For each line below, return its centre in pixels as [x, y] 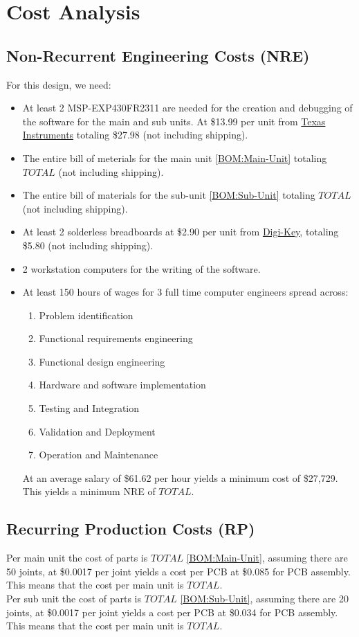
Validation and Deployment [97, 431]
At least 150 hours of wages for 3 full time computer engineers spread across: [185, 292]
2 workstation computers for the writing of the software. [141, 268]
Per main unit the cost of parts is [77, 558]
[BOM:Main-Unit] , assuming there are [267, 558]
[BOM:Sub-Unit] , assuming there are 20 [264, 599]
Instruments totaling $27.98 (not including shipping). [135, 135]
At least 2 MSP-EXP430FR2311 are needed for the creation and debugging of [187, 108]
